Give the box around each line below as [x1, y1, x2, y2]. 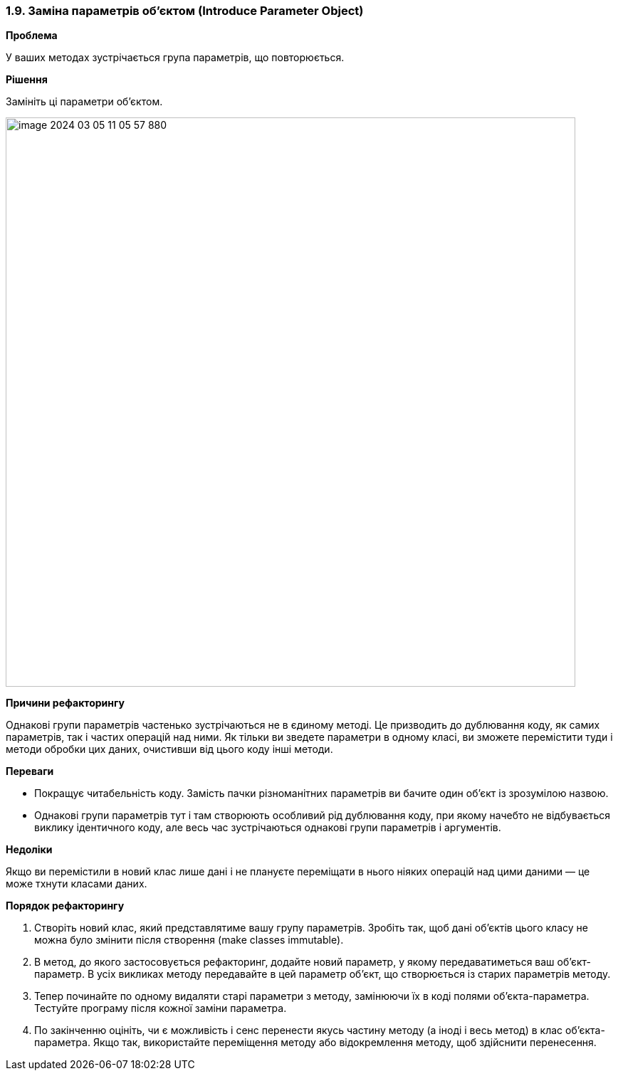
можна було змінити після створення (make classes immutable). [34, 934, 344, 946]
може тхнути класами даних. [6, 877, 147, 890]
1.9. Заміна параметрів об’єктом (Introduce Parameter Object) [6, 4, 364, 18]
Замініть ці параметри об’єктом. [6, 95, 163, 108]
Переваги [6, 765, 54, 778]
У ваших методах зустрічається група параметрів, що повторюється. [6, 51, 345, 64]
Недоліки [6, 843, 53, 856]
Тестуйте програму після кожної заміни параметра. [34, 1002, 287, 1015]
